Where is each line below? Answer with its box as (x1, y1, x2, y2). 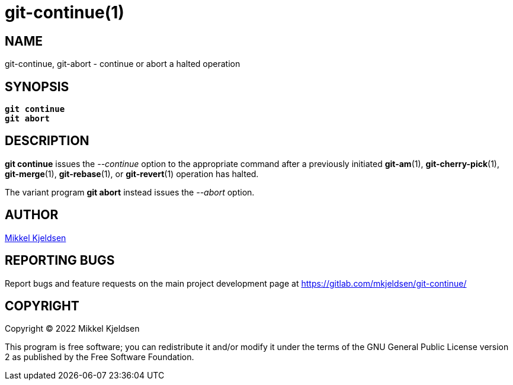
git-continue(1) (5, 2, 124, 23)
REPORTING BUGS (5, 253, 115, 268)
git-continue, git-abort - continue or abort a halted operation (5, 59, 241, 69)
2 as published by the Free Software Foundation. (5, 352, 194, 362)
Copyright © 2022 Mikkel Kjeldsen (5, 323, 140, 334)
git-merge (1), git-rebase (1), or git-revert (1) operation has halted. (5, 168, 259, 179)
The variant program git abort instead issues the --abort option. (5, 187, 255, 197)
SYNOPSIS (5, 79, 69, 94)
